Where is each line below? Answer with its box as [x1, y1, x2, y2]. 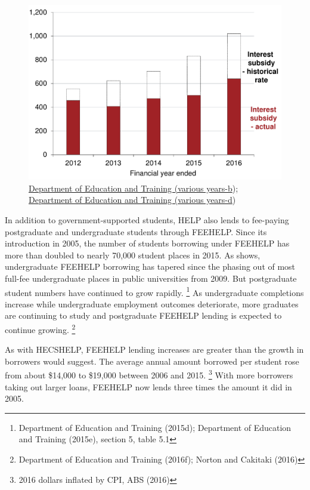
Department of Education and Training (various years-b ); [29, 181, 238, 194]
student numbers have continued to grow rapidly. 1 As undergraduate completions [5, 284, 304, 298]
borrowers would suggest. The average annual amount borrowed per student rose [5, 355, 299, 367]
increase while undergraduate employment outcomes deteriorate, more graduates [5, 297, 299, 310]
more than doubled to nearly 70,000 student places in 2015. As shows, [5, 248, 261, 261]
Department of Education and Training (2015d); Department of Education [18, 421, 292, 433]
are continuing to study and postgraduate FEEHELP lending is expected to [5, 309, 282, 322]
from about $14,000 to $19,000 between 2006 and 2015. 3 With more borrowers [5, 367, 293, 381]
